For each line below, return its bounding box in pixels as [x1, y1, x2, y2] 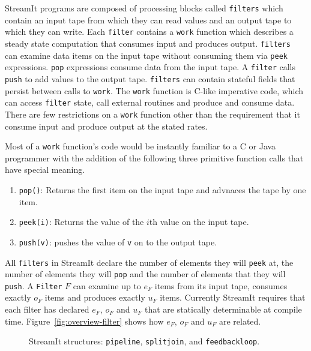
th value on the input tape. [149, 215, 249, 228]
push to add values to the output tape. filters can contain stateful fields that [5, 72, 295, 85]
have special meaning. [5, 163, 85, 176]
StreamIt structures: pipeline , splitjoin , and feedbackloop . [29, 335, 260, 347]
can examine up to [73, 279, 141, 292]
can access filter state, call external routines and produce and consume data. [5, 96, 295, 109]
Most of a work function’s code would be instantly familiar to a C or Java [5, 140, 276, 152]
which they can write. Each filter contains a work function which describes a [5, 25, 294, 38]
